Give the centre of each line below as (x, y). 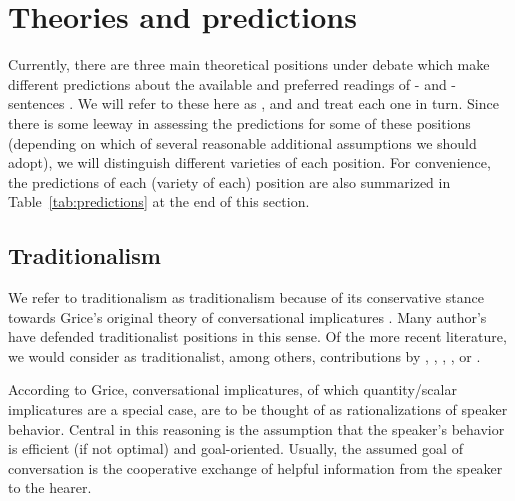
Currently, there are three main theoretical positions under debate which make (249, 64)
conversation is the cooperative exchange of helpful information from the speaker (255, 467)
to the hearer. (50, 487)
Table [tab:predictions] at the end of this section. (159, 201)
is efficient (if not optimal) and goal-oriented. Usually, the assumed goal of (235, 448)
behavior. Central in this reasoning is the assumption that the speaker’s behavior (256, 428)
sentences (36, 103)
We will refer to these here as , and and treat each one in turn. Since (288, 103)
